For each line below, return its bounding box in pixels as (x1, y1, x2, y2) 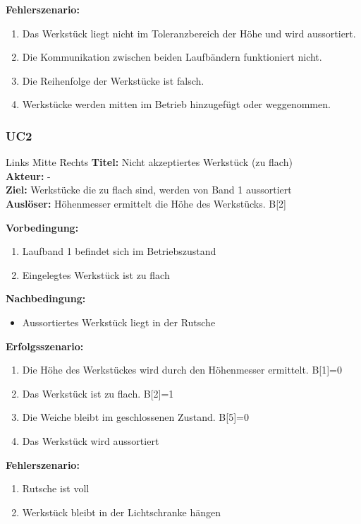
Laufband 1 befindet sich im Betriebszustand (22, 244, 216, 258)
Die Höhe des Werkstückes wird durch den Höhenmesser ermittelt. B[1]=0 (22, 362, 343, 377)
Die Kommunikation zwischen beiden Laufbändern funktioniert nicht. (22, 49, 322, 64)
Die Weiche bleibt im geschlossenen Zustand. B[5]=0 (22, 410, 249, 424)
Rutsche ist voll (22, 481, 90, 496)
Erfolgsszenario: (6, 338, 84, 353)
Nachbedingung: (6, 291, 86, 306)
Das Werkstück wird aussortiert (22, 433, 159, 448)
